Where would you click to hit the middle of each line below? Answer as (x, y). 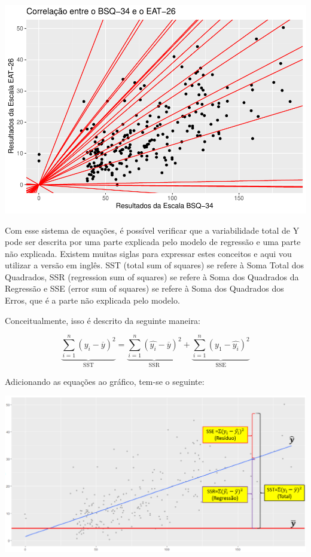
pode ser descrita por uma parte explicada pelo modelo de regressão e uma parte (153, 242)
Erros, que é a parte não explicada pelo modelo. (92, 300)
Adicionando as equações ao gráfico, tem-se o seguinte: (105, 381)
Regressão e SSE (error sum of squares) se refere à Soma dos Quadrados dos (144, 288)
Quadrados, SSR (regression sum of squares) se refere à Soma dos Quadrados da (152, 276)
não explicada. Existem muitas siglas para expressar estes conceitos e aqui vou (148, 253)
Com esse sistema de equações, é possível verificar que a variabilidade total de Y (152, 230)
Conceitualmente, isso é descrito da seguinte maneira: (103, 320)
